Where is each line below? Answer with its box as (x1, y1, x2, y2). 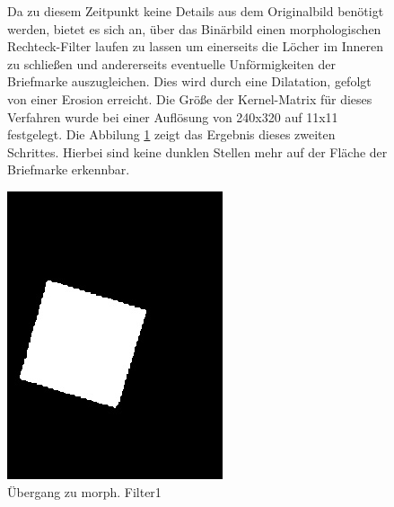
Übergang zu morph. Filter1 (7, 482, 162, 501)
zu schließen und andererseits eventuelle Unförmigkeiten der (7, 54, 336, 73)
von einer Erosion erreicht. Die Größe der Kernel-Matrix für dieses (7, 89, 372, 108)
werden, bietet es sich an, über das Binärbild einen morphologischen (7, 19, 381, 38)
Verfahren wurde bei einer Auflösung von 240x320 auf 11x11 (7, 107, 338, 126)
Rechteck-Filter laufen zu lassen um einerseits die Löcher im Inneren (7, 37, 384, 56)
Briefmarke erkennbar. (7, 160, 130, 179)
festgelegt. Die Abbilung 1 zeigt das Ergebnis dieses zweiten (7, 125, 336, 144)
